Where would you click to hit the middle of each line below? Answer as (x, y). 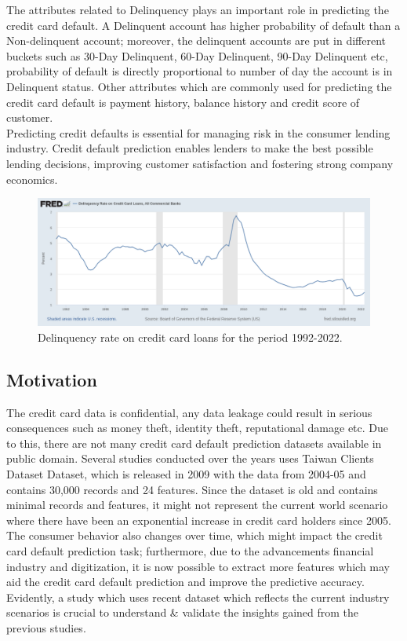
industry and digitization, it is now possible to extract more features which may (198, 566)
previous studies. (46, 627)
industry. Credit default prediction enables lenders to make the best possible (190, 148)
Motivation (52, 379)
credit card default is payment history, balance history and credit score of (183, 102)
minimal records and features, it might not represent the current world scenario (197, 505)
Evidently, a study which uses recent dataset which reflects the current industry (198, 597)
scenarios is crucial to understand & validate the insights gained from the (183, 612)
